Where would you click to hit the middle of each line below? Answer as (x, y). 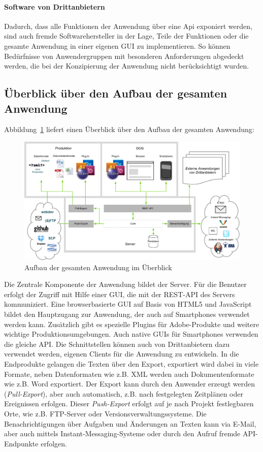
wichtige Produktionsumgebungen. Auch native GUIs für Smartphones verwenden (131, 334)
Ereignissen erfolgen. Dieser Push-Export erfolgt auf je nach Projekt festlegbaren (129, 403)
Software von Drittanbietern (55, 6)
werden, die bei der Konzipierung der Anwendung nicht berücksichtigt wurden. (127, 66)
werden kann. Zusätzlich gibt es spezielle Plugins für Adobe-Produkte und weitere (132, 324)
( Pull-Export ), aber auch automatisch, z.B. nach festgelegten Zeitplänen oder (124, 393)
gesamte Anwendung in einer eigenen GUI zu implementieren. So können (117, 45)
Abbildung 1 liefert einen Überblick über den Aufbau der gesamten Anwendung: (129, 129)
